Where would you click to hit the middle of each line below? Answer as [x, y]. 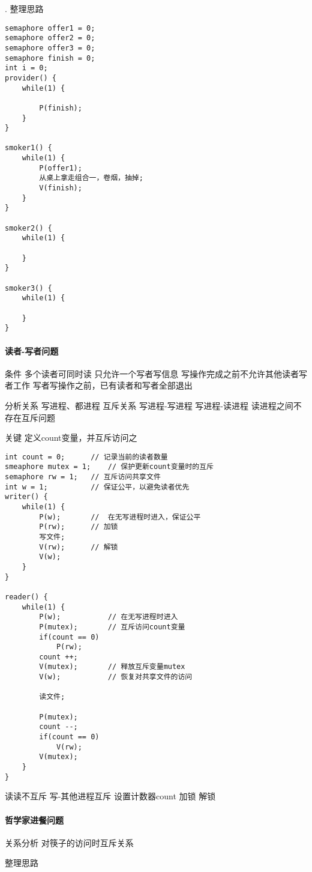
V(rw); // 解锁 [79, 547]
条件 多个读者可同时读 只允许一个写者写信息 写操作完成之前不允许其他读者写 [156, 373]
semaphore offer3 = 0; [50, 48]
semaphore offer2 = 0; [50, 38]
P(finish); [61, 108]
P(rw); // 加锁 [79, 527]
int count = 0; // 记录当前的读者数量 [86, 457]
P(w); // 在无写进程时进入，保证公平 [120, 517]
